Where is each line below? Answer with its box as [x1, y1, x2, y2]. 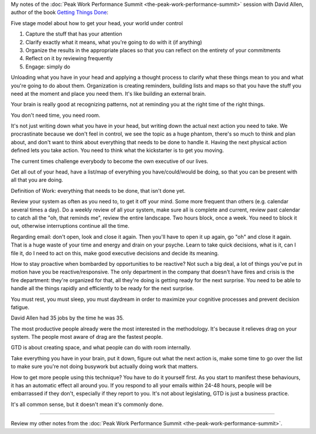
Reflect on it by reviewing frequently [25, 55, 114, 62]
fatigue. [11, 304, 29, 311]
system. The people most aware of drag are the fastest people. [11, 334, 163, 341]
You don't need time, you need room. [11, 112, 101, 119]
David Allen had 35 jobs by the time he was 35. [11, 314, 124, 321]
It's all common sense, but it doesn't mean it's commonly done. [11, 401, 164, 408]
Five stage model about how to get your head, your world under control [11, 19, 183, 26]
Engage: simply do [25, 63, 70, 70]
